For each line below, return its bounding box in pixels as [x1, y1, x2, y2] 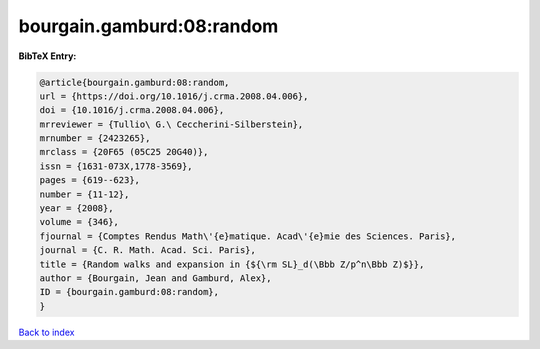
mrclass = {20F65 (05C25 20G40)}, [39, 146, 209, 158]
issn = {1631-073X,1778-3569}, [39, 160, 194, 172]
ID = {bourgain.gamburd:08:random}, [39, 286, 220, 298]
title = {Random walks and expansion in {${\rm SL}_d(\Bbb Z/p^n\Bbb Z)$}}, [39, 258, 425, 270]
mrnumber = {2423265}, [39, 133, 151, 144]
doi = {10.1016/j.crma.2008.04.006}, [39, 105, 225, 116]
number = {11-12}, [39, 188, 130, 200]
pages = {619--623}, [39, 175, 140, 186]
